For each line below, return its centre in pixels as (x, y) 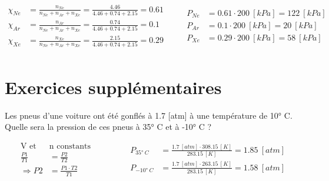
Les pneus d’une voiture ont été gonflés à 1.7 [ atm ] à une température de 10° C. (149, 115)
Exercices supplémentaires (113, 87)
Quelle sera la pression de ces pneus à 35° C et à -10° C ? (108, 127)
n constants (70, 146)
